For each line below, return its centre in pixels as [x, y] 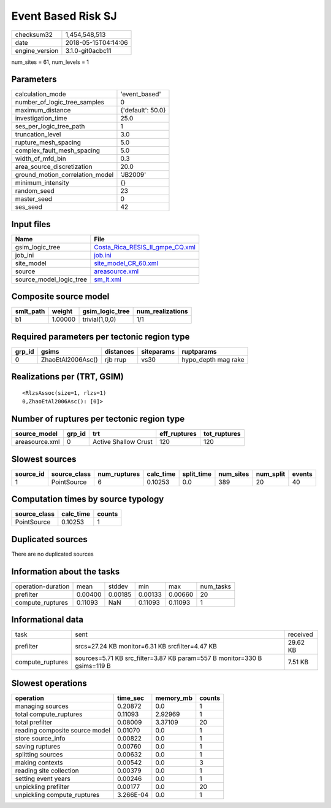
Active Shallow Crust [122, 442]
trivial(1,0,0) [99, 319]
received [300, 634]
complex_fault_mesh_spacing [58, 150]
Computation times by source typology [88, 499]
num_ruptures [119, 474]
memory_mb [174, 698]
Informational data [48, 620]
